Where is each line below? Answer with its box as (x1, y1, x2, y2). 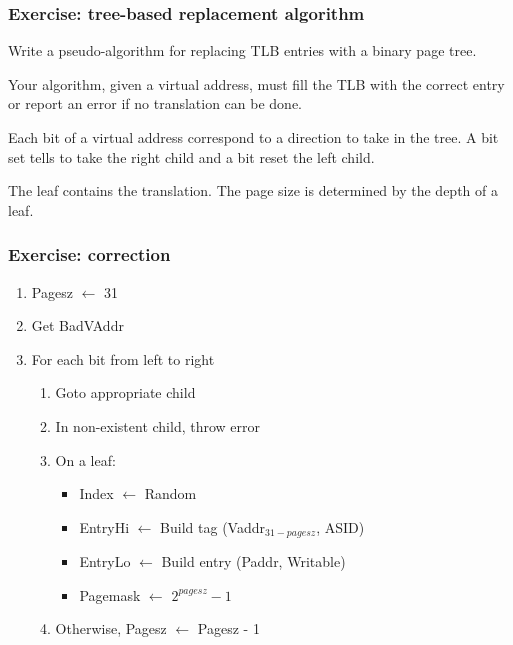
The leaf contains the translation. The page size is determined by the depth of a (8, 180, 498, 201)
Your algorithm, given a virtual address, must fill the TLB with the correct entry (8, 73, 505, 94)
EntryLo (79, 551, 131, 572)
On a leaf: (55, 449, 116, 470)
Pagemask (79, 584, 141, 605)
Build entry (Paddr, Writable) (161, 551, 346, 572)
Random (144, 483, 197, 504)
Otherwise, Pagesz (55, 618, 167, 639)
